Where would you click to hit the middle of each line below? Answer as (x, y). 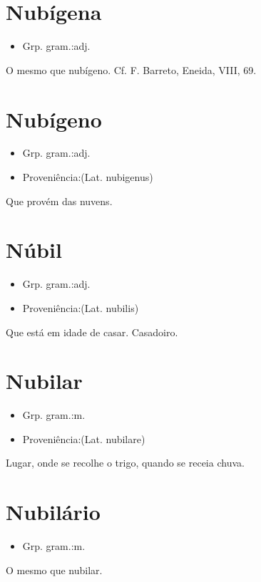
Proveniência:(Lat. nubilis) (81, 307)
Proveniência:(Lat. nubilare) (84, 438)
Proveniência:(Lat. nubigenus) (88, 177)
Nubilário (53, 512)
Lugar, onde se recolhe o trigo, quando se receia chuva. (125, 463)
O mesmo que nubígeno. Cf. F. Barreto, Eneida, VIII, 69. (131, 69)
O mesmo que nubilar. (54, 570)
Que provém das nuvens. (59, 201)
